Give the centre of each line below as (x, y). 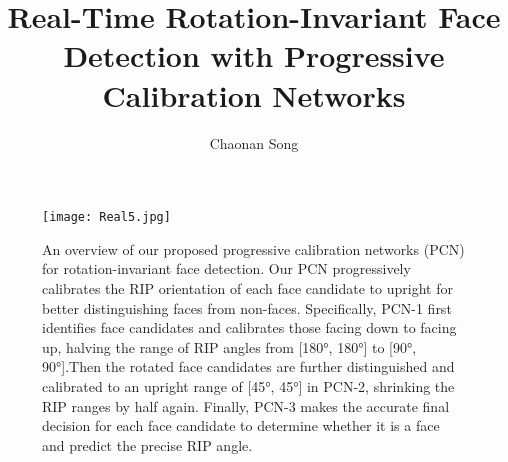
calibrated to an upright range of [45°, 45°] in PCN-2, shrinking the (248, 385)
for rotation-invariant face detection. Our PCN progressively (226, 268)
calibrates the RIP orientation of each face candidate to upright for (247, 287)
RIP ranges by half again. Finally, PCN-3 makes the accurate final (246, 405)
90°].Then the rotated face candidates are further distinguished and (248, 366)
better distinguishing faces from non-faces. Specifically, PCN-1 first (247, 307)
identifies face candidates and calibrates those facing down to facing (249, 327)
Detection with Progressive (254, 55)
